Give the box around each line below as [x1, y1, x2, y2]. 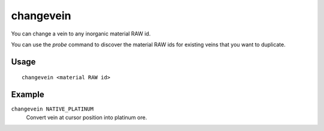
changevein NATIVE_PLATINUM [11, 106, 94, 112]
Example [11, 90, 44, 100]
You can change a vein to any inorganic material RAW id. [11, 30, 151, 37]
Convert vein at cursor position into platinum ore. [26, 114, 147, 121]
